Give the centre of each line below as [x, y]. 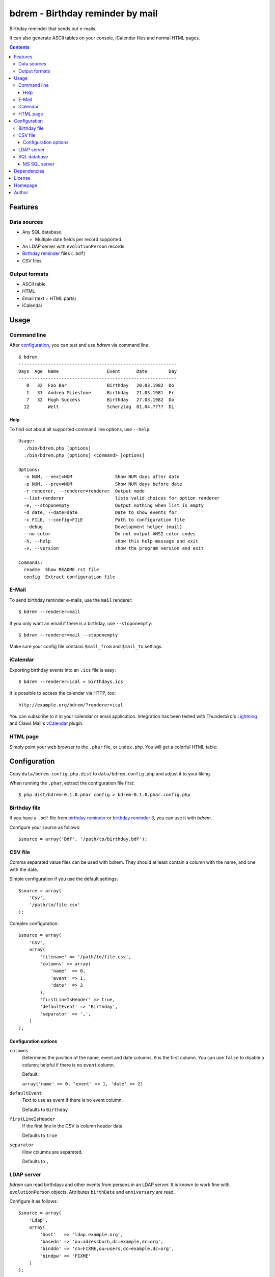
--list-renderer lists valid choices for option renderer [122, 498]
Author [21, 193]
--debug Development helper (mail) [103, 527]
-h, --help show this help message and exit [111, 541]
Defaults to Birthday [45, 1109]
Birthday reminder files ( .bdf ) [54, 253]
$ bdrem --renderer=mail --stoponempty [68, 635]
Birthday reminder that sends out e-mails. [53, 29]
